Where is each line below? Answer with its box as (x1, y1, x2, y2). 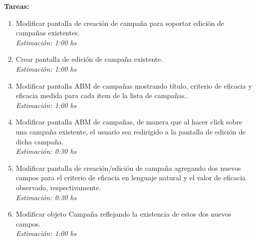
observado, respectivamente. (15, 182, 101, 192)
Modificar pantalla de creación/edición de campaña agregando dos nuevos (15, 162, 241, 173)
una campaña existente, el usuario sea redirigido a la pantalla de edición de (15, 126, 246, 136)
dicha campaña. (15, 136, 64, 146)
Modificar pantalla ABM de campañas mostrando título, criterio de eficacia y (15, 80, 252, 91)
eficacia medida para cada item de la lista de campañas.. (15, 90, 189, 101)
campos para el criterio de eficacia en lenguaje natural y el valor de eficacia (15, 172, 246, 183)
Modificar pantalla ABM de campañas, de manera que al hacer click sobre (15, 117, 243, 127)
